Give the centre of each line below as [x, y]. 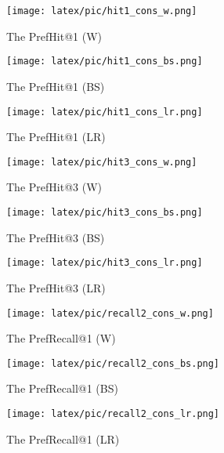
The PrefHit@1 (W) [54, 36]
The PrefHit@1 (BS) [56, 86]
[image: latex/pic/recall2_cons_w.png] [110, 313]
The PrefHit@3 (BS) [56, 237]
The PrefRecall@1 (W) [61, 338]
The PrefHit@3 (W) [54, 187]
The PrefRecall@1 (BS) [62, 388]
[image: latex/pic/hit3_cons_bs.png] [105, 212]
